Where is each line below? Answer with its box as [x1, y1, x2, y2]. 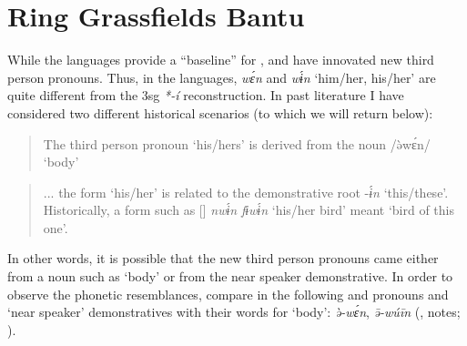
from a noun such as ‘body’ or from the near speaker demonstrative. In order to [7, 267, 453, 286]
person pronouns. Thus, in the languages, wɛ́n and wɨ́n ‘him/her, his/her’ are [7, 67, 436, 86]
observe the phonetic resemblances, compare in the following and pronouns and [7, 284, 449, 303]
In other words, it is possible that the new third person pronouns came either [7, 249, 439, 268]
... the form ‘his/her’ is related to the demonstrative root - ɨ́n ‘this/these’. [43, 182, 449, 201]
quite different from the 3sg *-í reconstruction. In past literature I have [7, 86, 404, 105]
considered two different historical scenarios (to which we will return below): [7, 103, 433, 122]
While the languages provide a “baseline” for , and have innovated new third [7, 50, 434, 69]
